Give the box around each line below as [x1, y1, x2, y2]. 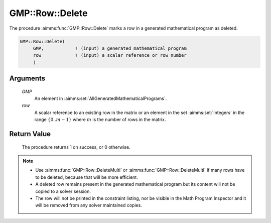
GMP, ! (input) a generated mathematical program [33, 45, 187, 51]
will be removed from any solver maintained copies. [35, 202, 143, 208]
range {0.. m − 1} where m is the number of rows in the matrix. [34, 117, 166, 123]
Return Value [9, 130, 51, 138]
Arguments [9, 74, 46, 83]
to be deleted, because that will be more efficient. [35, 174, 138, 180]
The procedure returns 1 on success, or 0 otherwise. [22, 144, 130, 150]
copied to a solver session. [35, 188, 91, 194]
